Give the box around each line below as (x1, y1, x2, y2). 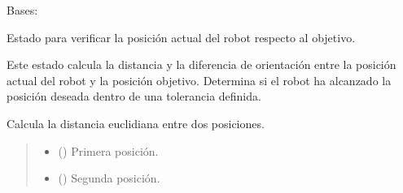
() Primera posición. (58, 142, 159, 159)
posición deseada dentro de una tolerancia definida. (7, 88, 261, 105)
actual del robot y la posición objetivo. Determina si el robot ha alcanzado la (7, 71, 392, 88)
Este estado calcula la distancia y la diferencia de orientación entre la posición (7, 56, 396, 73)
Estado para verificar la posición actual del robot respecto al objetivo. (7, 28, 356, 45)
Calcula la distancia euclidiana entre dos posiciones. (7, 114, 265, 131)
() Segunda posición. (58, 169, 160, 187)
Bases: (7, 2, 38, 18)
